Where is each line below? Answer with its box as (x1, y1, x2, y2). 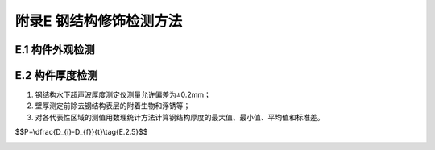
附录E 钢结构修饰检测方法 (14, 12, 183, 30)
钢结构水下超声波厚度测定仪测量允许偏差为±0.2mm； (35, 90, 211, 100)
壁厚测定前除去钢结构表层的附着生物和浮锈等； (35, 101, 191, 110)
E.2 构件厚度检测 (14, 69, 98, 82)
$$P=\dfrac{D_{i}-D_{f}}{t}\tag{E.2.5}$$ (14, 127, 148, 137)
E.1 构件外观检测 (14, 43, 95, 56)
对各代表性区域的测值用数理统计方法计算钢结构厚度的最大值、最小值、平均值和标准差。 (35, 112, 325, 122)
